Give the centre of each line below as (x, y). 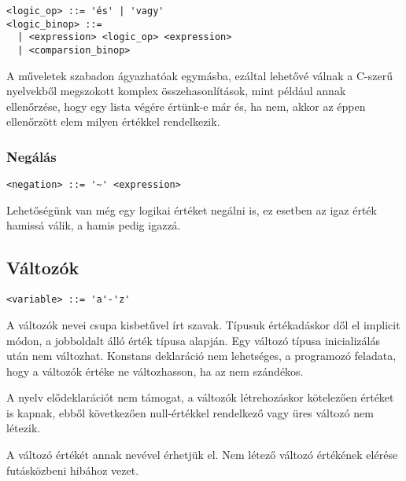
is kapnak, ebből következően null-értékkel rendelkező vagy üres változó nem (190, 412)
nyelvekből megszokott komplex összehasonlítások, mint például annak (176, 91)
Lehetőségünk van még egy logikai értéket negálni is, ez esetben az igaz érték (192, 209)
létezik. (24, 428)
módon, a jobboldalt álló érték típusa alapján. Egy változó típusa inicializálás (193, 340)
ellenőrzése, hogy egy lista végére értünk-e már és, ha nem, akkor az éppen (186, 106)
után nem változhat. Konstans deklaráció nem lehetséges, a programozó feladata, (201, 356)
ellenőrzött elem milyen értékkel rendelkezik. (113, 121)
